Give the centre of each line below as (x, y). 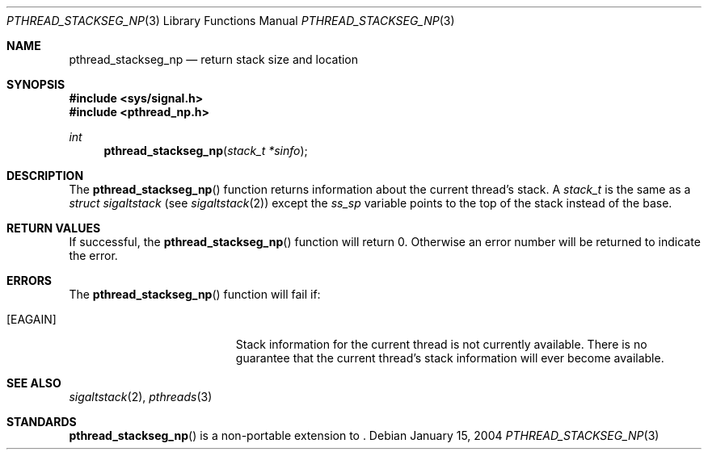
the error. (93, 255)
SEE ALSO (34, 383)
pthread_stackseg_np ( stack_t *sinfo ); (206, 151)
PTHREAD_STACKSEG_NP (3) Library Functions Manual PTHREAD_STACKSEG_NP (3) (231, 21)
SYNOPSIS (36, 84)
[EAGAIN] (32, 319)
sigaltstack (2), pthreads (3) (141, 397)
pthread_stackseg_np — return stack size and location (214, 59)
